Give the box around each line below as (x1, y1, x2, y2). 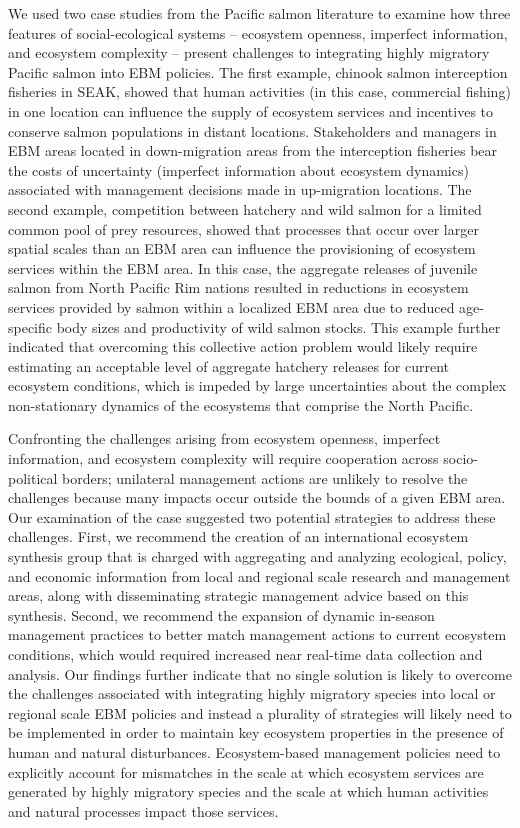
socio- (443, 448, 478, 469)
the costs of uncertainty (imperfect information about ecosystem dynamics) (8, 159, 469, 180)
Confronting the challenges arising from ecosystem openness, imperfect (8, 428, 441, 449)
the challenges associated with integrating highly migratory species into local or (8, 683, 496, 704)
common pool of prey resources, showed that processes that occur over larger (8, 218, 479, 239)
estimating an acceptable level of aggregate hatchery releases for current (8, 355, 450, 376)
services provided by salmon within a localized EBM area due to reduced (8, 296, 455, 317)
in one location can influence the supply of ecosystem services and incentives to (8, 100, 494, 121)
